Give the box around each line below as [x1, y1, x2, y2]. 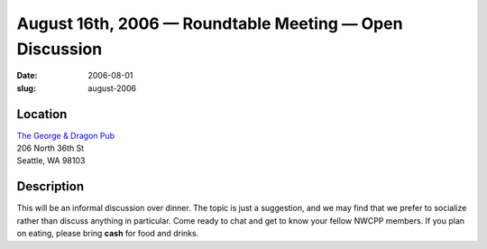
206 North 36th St [16, 143, 85, 153]
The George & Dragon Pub [16, 130, 115, 141]
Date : [16, 70, 38, 81]
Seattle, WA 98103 [16, 155, 86, 166]
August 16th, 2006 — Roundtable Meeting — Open [16, 14, 403, 33]
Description [16, 179, 85, 194]
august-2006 [87, 82, 137, 94]
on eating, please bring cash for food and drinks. [16, 228, 199, 239]
